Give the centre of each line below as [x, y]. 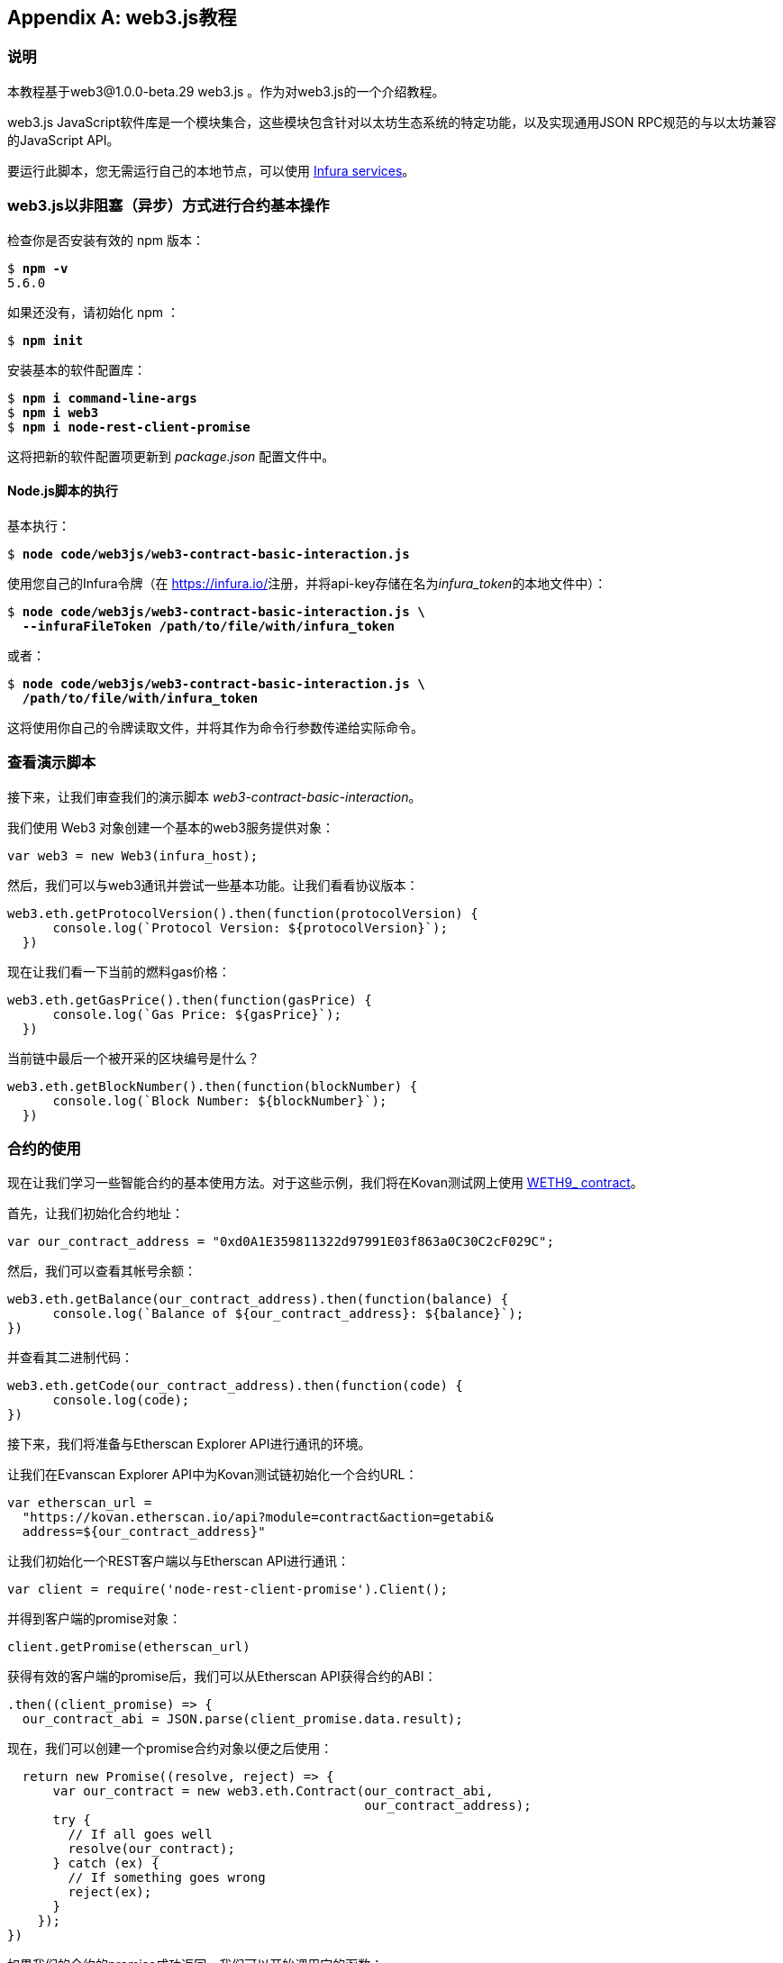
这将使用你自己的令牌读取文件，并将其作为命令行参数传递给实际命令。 [215, 727]
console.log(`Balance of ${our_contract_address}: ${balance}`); [288, 1314]
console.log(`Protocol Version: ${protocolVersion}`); [250, 927]
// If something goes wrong [167, 1878]
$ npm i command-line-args [102, 398]
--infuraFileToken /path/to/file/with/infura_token [208, 626]
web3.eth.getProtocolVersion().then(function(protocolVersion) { [243, 913]
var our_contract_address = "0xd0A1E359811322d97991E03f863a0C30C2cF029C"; [281, 1242]
